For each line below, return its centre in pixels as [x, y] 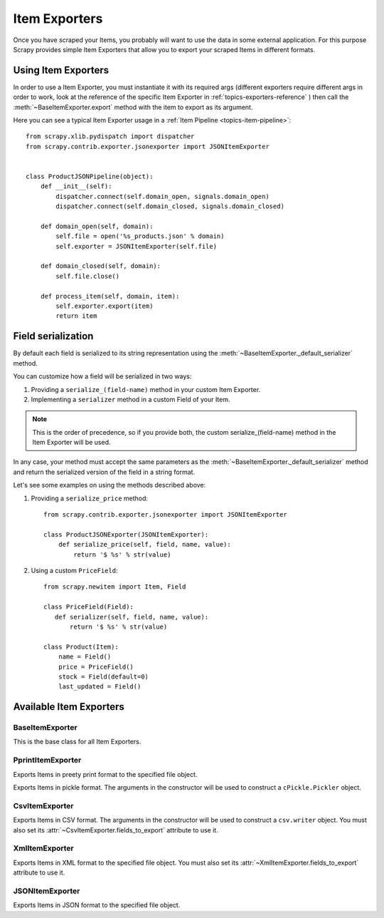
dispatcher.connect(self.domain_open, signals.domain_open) [162, 196]
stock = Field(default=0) [103, 676]
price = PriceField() [96, 667]
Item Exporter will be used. [71, 443]
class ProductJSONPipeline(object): [90, 176]
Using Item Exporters [61, 70]
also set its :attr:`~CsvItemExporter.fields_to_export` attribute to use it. [116, 830]
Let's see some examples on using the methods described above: [110, 485]
